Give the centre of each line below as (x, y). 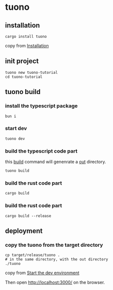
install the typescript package (41, 106)
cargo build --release (28, 216)
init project (22, 61)
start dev (16, 129)
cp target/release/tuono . (33, 255)
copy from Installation (27, 46)
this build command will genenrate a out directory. (56, 162)
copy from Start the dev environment (42, 273)
